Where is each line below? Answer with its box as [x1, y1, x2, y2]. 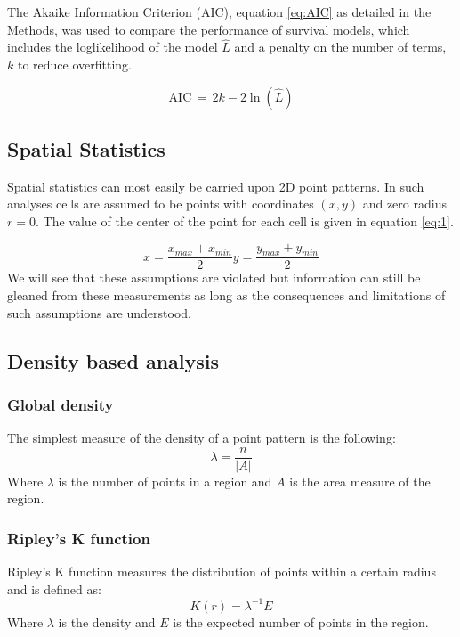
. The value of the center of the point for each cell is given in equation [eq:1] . [35, 211, 454, 230]
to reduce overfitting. [17, 55, 132, 73]
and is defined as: [7, 579, 101, 598]
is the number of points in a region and [58, 471, 272, 490]
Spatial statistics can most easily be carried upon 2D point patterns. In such [7, 176, 424, 195]
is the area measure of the [289, 471, 431, 490]
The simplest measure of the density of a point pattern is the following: [7, 429, 396, 447]
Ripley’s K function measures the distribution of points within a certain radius [7, 562, 436, 581]
